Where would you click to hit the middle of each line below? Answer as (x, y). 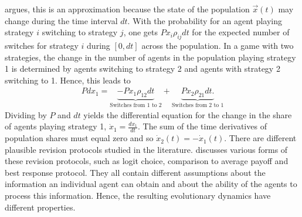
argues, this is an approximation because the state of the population (127, 9)
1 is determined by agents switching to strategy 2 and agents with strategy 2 (142, 69)
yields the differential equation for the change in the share (188, 114)
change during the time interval (61, 20)
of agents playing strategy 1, (56, 126)
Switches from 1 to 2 (136, 106)
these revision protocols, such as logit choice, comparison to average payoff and (147, 161)
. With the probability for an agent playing (205, 20)
